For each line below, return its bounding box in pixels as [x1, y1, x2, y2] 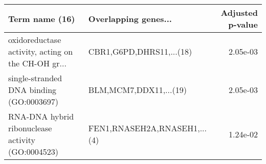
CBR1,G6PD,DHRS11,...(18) [88, 45, 192, 57]
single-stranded [8, 72, 62, 84]
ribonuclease [8, 122, 52, 134]
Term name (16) [8, 12, 75, 25]
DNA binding [8, 84, 57, 96]
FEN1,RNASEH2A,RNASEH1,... [88, 122, 207, 134]
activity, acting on [8, 45, 73, 57]
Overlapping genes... [88, 12, 172, 25]
